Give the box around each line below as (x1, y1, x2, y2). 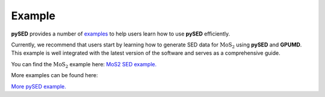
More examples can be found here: (11, 72, 99, 79)
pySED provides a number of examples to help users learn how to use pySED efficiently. (11, 30, 231, 37)
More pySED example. (11, 83, 66, 90)
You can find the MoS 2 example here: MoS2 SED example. (11, 60, 156, 69)
